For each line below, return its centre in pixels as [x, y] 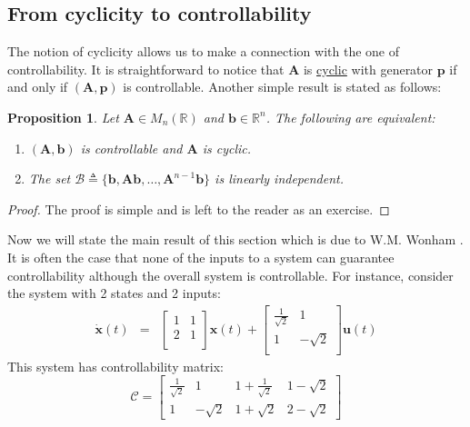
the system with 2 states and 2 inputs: [114, 293]
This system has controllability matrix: [115, 366]
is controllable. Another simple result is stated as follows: [282, 87]
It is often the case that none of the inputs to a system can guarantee [201, 257]
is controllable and [131, 148]
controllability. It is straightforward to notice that [146, 69]
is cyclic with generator [368, 69]
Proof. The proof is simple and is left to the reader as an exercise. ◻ [199, 209]
